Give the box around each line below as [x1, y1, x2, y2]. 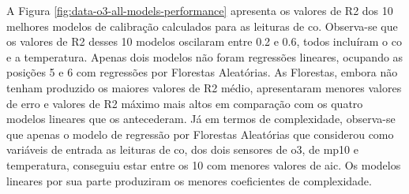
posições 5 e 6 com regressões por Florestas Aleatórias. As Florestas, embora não [6, 64, 398, 80]
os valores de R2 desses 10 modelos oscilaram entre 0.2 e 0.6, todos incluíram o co [6, 33, 402, 50]
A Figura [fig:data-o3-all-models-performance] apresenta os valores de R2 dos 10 [6, 2, 393, 18]
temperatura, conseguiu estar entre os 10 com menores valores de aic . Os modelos [6, 156, 401, 173]
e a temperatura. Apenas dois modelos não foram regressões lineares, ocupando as [6, 48, 403, 65]
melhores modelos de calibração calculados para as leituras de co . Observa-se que [6, 17, 398, 34]
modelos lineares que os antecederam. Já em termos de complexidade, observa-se [6, 110, 396, 127]
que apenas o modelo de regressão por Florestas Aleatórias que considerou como [6, 125, 394, 142]
